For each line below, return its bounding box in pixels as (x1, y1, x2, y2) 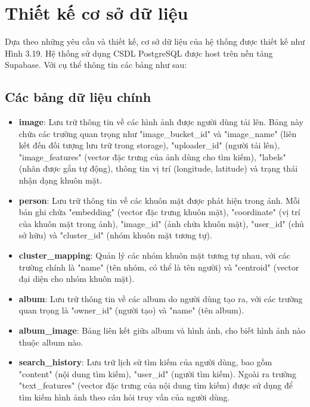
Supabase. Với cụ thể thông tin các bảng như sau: (5, 58, 187, 71)
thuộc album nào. (18, 335, 83, 348)
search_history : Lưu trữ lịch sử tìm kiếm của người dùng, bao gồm (18, 356, 272, 368)
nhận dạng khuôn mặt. (18, 174, 103, 187)
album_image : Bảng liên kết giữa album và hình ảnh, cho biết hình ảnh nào (18, 324, 305, 337)
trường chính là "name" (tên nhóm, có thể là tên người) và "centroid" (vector (18, 260, 299, 273)
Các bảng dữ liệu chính (5, 88, 151, 106)
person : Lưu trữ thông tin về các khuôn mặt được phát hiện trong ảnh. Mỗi (18, 194, 300, 206)
